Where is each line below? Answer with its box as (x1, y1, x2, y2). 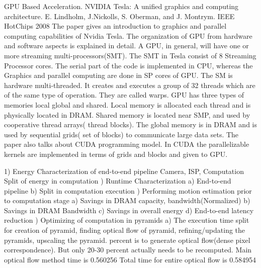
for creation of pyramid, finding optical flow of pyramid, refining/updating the (4, 225, 245, 235)
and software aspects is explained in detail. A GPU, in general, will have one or (4, 40, 249, 51)
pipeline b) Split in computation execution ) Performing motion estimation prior (4, 185, 252, 196)
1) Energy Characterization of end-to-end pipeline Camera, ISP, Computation (4, 165, 244, 176)
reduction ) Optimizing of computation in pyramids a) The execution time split (4, 215, 249, 225)
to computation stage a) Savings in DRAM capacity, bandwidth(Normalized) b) (4, 195, 250, 206)
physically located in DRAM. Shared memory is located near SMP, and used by (4, 109, 250, 120)
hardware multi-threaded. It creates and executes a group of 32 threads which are (4, 79, 255, 90)
